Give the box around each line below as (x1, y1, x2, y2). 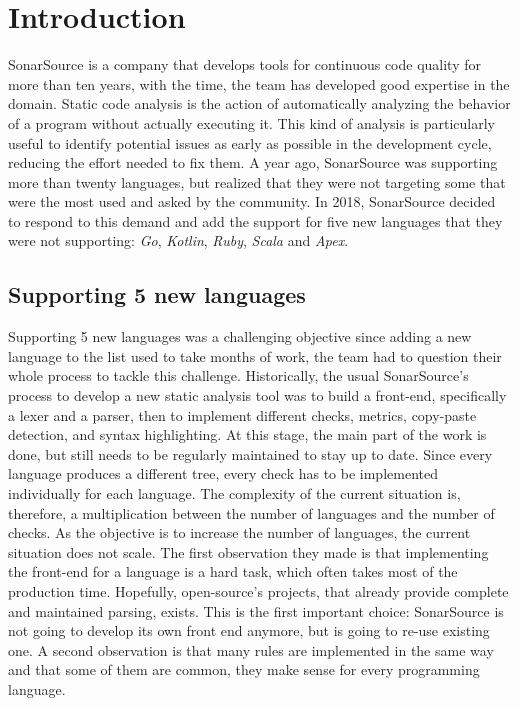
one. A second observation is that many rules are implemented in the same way (8, 639, 494, 660)
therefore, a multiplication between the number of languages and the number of (8, 502, 495, 523)
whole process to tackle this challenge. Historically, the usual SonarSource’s (8, 365, 469, 386)
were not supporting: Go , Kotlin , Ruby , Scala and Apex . (8, 230, 349, 251)
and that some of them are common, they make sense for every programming (8, 659, 480, 680)
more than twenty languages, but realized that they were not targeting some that (8, 171, 506, 192)
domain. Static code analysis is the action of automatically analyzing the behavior (8, 93, 511, 114)
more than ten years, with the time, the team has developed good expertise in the (8, 73, 510, 94)
